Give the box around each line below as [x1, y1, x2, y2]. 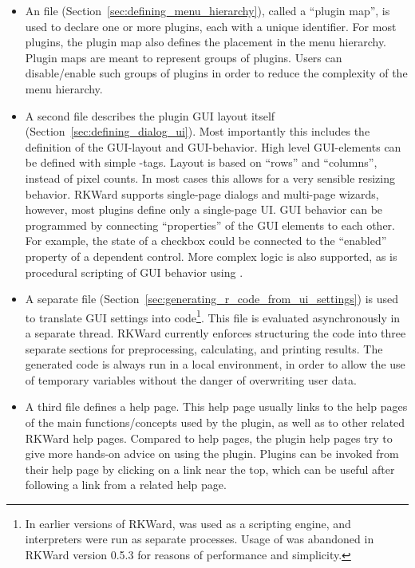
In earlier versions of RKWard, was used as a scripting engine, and [25, 515, 351, 531]
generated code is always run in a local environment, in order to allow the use [25, 356, 405, 373]
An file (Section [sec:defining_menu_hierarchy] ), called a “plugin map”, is [25, 2, 390, 18]
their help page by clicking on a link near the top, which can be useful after [25, 460, 395, 477]
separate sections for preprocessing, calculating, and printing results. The [25, 340, 383, 357]
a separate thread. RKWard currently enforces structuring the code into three [25, 324, 406, 341]
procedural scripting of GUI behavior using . [25, 263, 243, 280]
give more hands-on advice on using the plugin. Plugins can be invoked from [25, 445, 399, 462]
